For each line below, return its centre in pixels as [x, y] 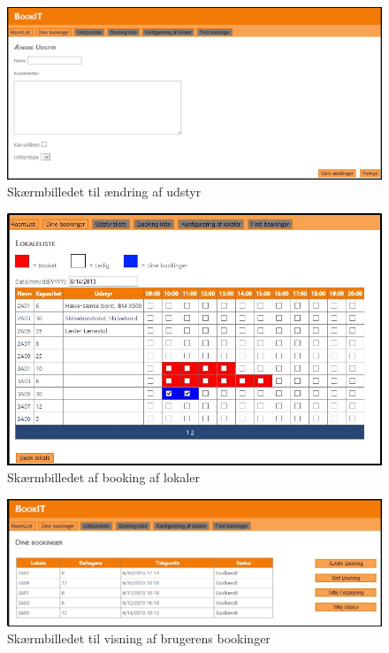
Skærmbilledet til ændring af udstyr [104, 192]
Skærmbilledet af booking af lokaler [103, 477]
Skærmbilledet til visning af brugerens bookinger [139, 638]
